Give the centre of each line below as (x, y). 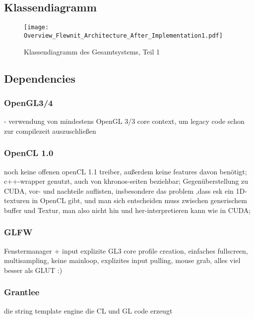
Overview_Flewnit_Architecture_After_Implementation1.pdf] (123, 35)
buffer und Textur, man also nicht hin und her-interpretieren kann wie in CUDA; (127, 210)
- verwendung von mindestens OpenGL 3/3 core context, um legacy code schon (124, 121)
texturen (17, 200)
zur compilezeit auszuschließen (50, 131)
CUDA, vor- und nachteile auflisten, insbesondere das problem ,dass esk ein (119, 190)
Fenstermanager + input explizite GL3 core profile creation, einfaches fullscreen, (126, 250)
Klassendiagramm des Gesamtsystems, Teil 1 (92, 51)
